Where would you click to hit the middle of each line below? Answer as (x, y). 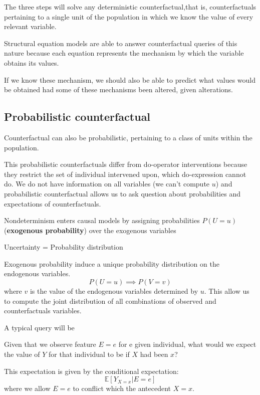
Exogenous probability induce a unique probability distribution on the (112, 263)
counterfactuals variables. (43, 311)
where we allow (27, 388)
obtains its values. (32, 62)
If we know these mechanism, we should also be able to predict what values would (130, 79)
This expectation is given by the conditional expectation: (91, 371)
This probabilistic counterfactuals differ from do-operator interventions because (126, 164)
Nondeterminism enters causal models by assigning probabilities (102, 220)
